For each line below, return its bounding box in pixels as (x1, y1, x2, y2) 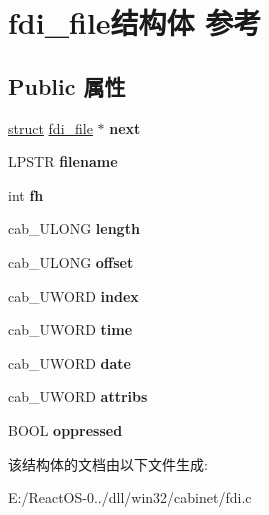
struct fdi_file (8, 117, 93, 138)
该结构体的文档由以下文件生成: (8, 453, 208, 474)
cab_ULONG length (8, 218, 140, 239)
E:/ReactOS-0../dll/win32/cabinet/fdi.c (8, 487, 252, 508)
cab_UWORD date (8, 352, 131, 373)
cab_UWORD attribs (8, 386, 148, 407)
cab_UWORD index (8, 285, 139, 306)
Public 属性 (8, 70, 126, 101)
